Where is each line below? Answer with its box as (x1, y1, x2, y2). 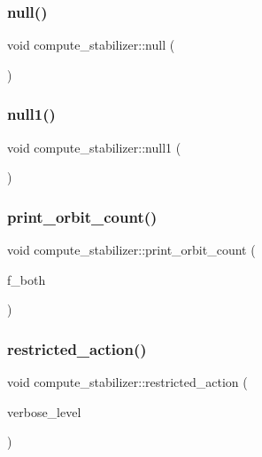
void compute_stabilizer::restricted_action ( (7, 373, 248, 391)
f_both (7, 270, 46, 288)
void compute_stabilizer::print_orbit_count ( (7, 240, 256, 259)
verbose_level (7, 402, 81, 421)
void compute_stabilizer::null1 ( (7, 138, 181, 156)
